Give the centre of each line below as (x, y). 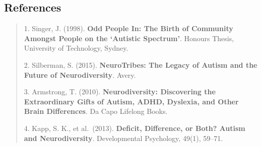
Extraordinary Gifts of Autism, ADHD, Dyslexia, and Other (131, 101)
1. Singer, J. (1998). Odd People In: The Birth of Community (128, 28)
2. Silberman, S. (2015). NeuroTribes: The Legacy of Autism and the (141, 64)
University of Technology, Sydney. (76, 48)
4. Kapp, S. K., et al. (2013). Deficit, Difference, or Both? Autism (135, 128)
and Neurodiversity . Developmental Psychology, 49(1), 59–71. (123, 138)
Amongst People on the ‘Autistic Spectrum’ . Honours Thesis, (129, 38)
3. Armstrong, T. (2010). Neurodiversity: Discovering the (120, 92)
